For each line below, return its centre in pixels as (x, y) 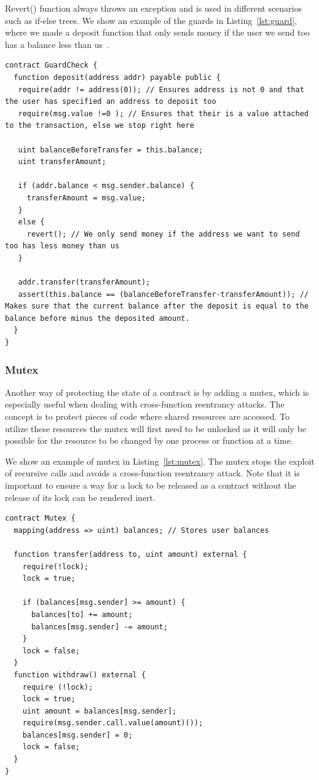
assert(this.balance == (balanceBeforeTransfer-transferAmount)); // (163, 294)
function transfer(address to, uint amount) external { (130, 554)
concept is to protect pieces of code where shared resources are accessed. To (148, 416)
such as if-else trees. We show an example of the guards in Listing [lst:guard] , (151, 20)
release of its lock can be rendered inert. (80, 497)
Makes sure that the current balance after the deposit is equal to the (157, 306)
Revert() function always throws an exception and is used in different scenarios (154, 8)
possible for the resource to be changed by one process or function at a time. (149, 440)
